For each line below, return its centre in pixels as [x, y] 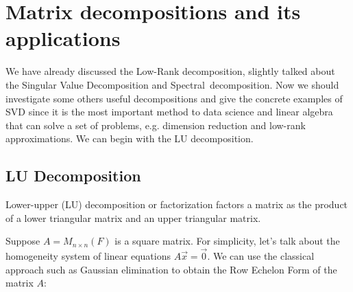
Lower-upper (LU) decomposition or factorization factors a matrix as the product [177, 204]
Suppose [23, 241]
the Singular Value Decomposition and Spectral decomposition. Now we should [172, 84]
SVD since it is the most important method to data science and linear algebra [169, 112]
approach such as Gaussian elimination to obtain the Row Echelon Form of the [171, 269]
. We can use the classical [261, 256]
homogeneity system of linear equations [88, 256]
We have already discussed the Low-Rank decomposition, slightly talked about [170, 71]
